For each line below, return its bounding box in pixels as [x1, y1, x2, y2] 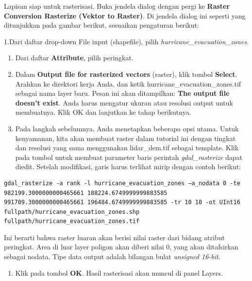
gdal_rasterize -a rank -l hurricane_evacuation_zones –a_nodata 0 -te [4, 179, 240, 187]
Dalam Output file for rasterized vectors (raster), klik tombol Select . [15, 69, 237, 79]
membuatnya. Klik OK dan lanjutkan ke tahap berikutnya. [15, 107, 191, 117]
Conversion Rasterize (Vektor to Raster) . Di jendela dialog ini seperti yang [4, 10, 246, 20]
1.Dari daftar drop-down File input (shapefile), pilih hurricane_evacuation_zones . [4, 36, 249, 46]
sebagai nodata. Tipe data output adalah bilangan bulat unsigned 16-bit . [4, 251, 220, 262]
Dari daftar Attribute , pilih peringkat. [15, 53, 134, 63]
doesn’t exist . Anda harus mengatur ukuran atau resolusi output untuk [15, 97, 233, 107]
